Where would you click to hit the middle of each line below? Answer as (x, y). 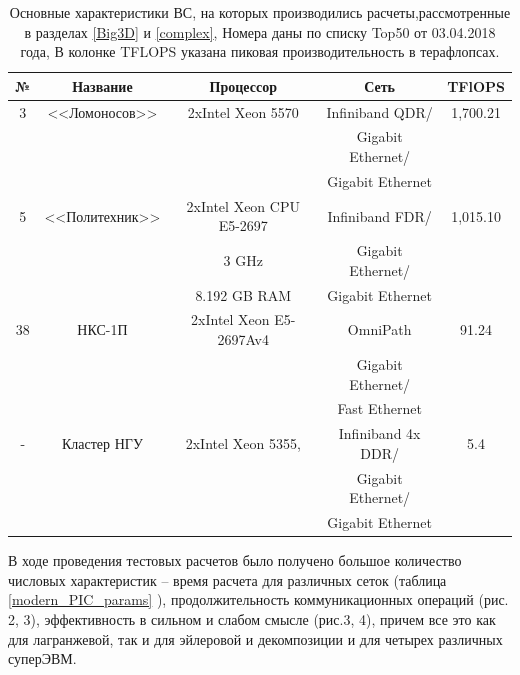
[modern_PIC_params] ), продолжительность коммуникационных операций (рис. (258, 599)
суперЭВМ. (42, 658)
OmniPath (379, 329)
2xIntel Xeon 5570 (243, 111)
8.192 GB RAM (243, 294)
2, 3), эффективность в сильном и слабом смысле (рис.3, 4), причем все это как (252, 618)
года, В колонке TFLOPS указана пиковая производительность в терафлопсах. (260, 51)
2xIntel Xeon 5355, (243, 442)
